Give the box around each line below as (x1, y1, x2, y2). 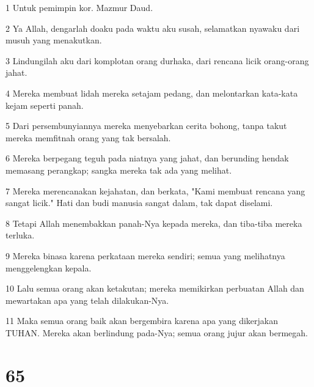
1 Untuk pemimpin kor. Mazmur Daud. (5, 1, 153, 13)
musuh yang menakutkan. (5, 34, 102, 46)
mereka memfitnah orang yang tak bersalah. (5, 131, 171, 144)
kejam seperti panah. (5, 98, 84, 111)
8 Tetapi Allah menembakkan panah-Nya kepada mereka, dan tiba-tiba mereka (5, 216, 302, 229)
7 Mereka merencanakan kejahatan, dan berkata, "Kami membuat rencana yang (5, 184, 305, 197)
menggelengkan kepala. (5, 261, 92, 274)
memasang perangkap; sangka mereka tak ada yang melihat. (5, 163, 232, 176)
